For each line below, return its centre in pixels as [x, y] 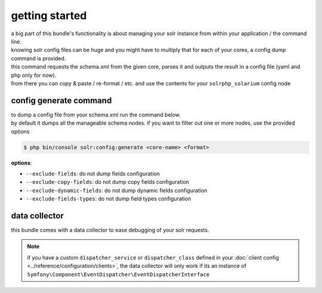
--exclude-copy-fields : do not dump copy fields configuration [108, 182]
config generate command [61, 101]
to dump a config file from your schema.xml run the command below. [96, 115]
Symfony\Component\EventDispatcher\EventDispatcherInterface [118, 274]
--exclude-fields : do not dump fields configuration [93, 174]
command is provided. [38, 58]
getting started [49, 16]
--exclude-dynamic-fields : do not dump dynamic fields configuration [117, 190]
